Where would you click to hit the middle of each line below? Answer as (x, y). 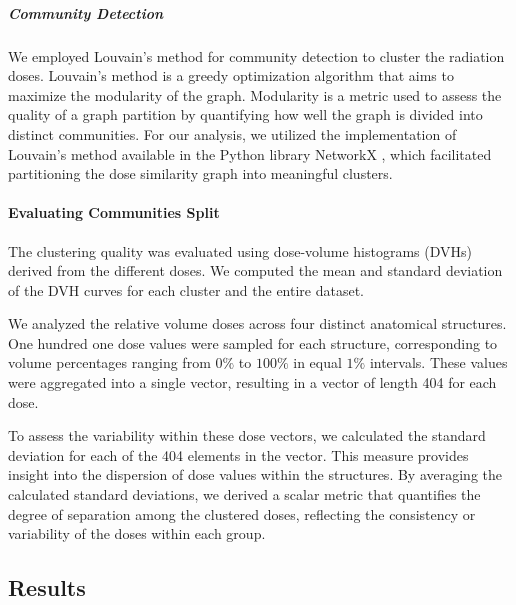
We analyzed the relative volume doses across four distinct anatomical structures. (257, 323)
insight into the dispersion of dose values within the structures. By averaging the (255, 474)
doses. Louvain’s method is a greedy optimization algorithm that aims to (231, 75)
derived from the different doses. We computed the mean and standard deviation (255, 270)
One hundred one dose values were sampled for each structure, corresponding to (253, 342)
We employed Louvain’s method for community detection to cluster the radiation (256, 55)
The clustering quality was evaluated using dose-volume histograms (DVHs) (240, 250)
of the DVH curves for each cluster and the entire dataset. (186, 289)
